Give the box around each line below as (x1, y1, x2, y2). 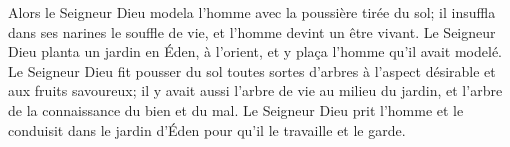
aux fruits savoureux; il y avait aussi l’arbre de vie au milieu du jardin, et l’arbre (8, 80, 503, 101)
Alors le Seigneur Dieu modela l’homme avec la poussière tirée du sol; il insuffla (8, 2, 496, 22)
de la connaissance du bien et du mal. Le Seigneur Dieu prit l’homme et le (8, 99, 464, 120)
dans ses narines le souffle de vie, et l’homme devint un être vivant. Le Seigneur (8, 21, 496, 42)
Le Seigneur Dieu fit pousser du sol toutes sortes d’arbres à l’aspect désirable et (8, 60, 496, 81)
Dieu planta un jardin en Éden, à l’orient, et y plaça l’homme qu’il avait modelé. (8, 41, 503, 62)
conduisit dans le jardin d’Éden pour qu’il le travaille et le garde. (8, 119, 406, 140)
